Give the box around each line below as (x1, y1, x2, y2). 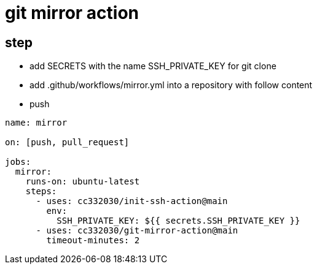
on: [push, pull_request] (5, 137, 130, 148)
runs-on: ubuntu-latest (25, 176, 140, 187)
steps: (25, 186, 57, 197)
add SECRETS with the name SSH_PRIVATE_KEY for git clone (29, 61, 276, 72)
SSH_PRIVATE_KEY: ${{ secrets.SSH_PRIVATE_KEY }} (57, 216, 300, 226)
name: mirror (5, 118, 68, 128)
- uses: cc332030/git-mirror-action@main (36, 225, 238, 236)
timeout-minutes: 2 (46, 235, 140, 246)
